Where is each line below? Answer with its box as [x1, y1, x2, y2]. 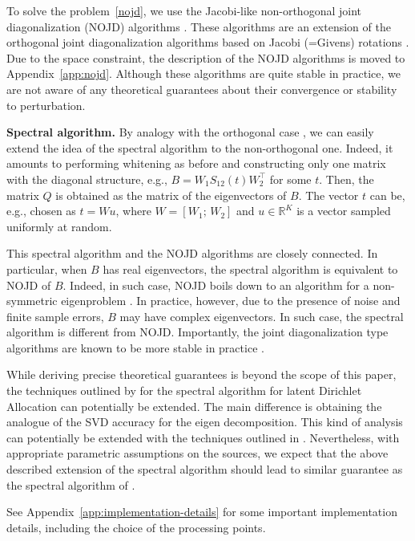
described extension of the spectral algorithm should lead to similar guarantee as [6, 461, 403, 478]
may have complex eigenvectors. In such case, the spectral [119, 307, 404, 324]
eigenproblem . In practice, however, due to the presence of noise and [61, 292, 401, 309]
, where [115, 202, 151, 219]
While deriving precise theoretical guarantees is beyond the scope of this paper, [6, 366, 397, 383]
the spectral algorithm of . [6, 476, 135, 493]
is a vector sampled [296, 202, 391, 219]
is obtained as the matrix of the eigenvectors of [55, 186, 287, 203]
